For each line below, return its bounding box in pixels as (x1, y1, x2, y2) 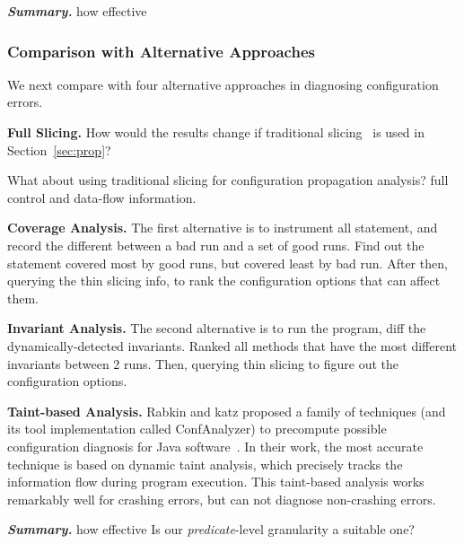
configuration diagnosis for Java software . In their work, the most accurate (7, 436, 424, 455)
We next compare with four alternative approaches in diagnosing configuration (7, 75, 439, 93)
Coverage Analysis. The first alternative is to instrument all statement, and (7, 218, 438, 237)
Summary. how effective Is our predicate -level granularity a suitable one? (7, 520, 415, 539)
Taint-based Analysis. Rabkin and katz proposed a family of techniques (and (7, 401, 446, 420)
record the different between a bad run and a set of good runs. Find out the (7, 235, 425, 254)
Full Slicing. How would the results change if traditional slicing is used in (7, 123, 425, 141)
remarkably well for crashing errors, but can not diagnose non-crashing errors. (7, 489, 436, 508)
